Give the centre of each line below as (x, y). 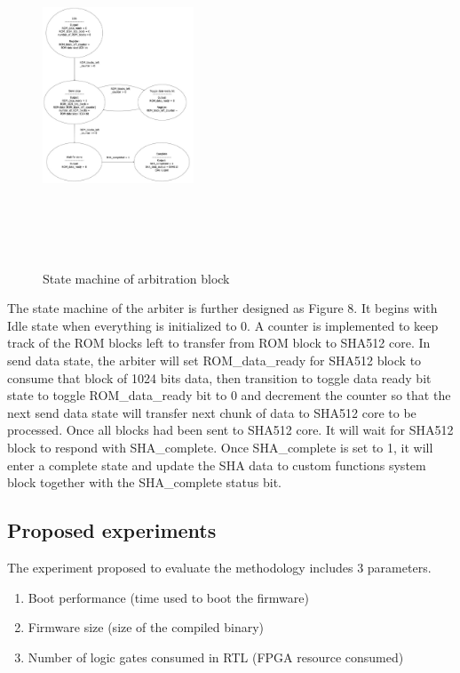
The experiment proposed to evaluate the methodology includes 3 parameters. (219, 567)
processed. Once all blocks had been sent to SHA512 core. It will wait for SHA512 (230, 430)
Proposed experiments (112, 530)
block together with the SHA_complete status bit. (144, 482)
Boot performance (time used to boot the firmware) (168, 597)
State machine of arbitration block (136, 278)
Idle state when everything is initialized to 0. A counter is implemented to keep (223, 325)
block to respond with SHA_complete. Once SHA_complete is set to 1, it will (220, 447)
